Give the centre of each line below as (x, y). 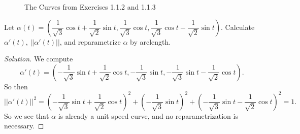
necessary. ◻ (24, 126)
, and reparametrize (90, 41)
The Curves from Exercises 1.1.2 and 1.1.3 (90, 7)
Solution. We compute (39, 59)
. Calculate (238, 27)
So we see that (27, 115)
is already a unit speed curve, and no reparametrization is (148, 115)
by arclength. (151, 41)
